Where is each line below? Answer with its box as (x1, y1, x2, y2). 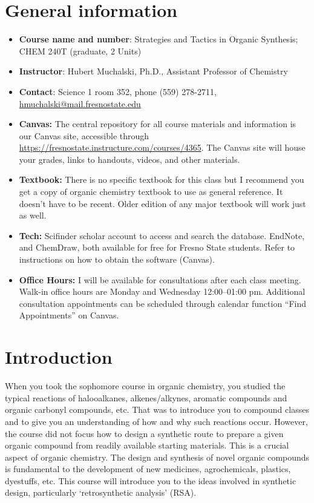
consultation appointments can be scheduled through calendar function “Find (19, 297, 307, 309)
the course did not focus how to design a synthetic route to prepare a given (5, 427, 284, 439)
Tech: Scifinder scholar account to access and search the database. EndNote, (19, 229, 305, 242)
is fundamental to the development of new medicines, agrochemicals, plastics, (5, 462, 291, 475)
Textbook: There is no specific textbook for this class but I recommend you (19, 173, 304, 186)
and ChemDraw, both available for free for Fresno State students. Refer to (19, 241, 295, 254)
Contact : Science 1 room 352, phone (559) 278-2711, (19, 85, 217, 97)
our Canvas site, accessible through (19, 129, 149, 142)
